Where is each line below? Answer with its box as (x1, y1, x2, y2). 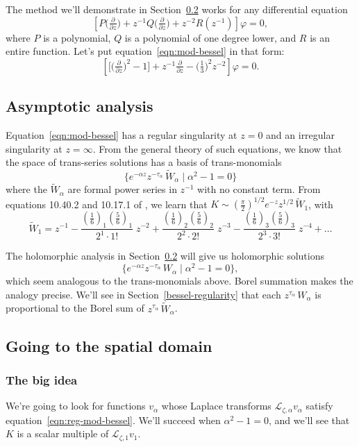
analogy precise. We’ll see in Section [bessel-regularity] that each (6, 287, 281, 301)
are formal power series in (67, 182, 177, 196)
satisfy (306, 398, 333, 413)
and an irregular (266, 127, 335, 142)
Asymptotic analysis (6, 95, 153, 117)
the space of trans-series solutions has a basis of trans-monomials (6, 155, 282, 169)
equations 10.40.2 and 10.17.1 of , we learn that (6, 196, 208, 211)
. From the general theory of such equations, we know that (92, 141, 342, 155)
